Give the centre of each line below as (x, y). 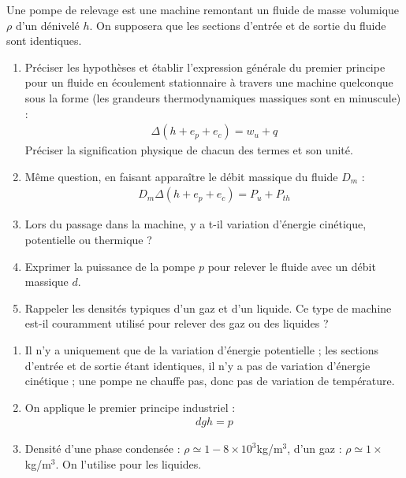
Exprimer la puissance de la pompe (110, 266)
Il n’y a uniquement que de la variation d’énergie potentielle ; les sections (202, 349)
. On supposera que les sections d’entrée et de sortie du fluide (238, 25)
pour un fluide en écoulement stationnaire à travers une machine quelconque (209, 82)
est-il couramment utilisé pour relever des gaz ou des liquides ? (177, 323)
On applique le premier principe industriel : (130, 407)
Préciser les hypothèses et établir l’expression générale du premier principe (205, 67)
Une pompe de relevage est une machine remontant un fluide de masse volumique (203, 9)
